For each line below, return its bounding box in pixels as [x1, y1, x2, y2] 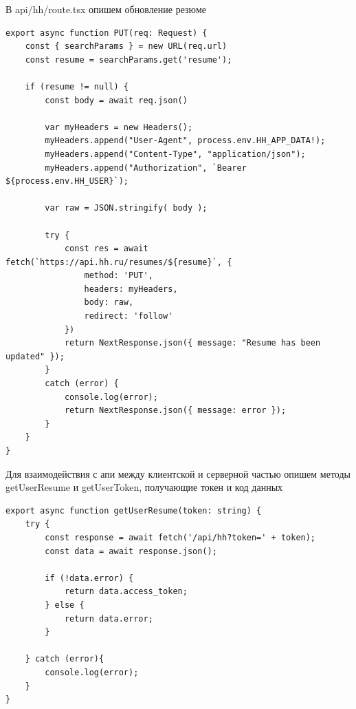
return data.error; [64, 613, 153, 624]
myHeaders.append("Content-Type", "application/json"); [45, 149, 306, 159]
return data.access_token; [64, 586, 188, 597]
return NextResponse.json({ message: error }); [64, 405, 287, 416]
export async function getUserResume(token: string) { [5, 505, 262, 516]
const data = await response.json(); [45, 546, 217, 556]
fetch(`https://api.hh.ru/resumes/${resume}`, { [5, 257, 232, 267]
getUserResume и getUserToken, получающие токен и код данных [5, 480, 283, 494]
